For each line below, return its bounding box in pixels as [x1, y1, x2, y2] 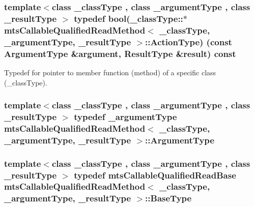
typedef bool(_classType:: [74, 12, 183, 24]
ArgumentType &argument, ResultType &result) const [4, 47, 236, 60]
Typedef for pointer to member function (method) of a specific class [4, 67, 216, 77]
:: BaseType [145, 192, 192, 204]
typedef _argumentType [74, 110, 177, 123]
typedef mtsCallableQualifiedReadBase [74, 168, 236, 181]
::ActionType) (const [145, 35, 232, 48]
